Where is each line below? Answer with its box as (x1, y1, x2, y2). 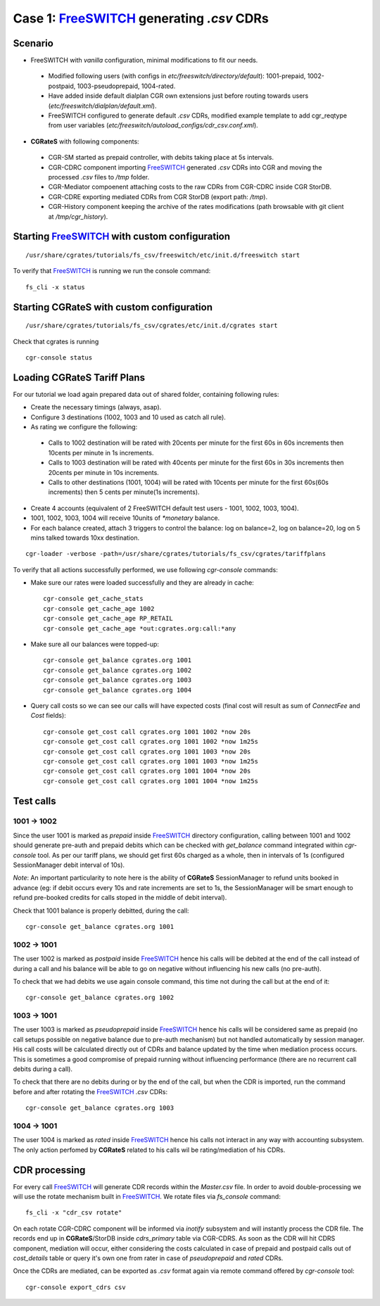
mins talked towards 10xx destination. (30, 533, 140, 542)
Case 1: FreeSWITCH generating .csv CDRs (13, 11, 269, 26)
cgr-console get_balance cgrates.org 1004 (43, 686, 192, 694)
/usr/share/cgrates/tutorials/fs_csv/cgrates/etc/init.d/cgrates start (25, 322, 278, 330)
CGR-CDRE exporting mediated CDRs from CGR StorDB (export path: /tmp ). (48, 192, 267, 201)
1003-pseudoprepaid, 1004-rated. (77, 82, 176, 90)
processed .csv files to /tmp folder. (48, 172, 150, 181)
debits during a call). (13, 1065, 73, 1073)
